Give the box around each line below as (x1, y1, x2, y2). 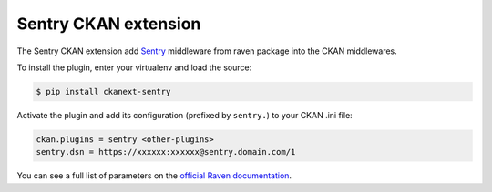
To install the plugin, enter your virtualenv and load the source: (16, 62, 252, 73)
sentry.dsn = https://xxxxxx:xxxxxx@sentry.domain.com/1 (36, 147, 296, 157)
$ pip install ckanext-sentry (36, 86, 171, 96)
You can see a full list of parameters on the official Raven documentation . (16, 170, 292, 181)
